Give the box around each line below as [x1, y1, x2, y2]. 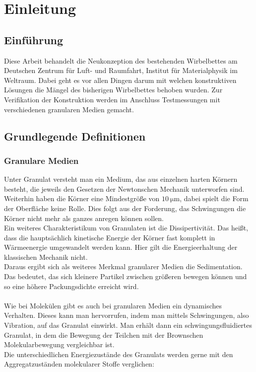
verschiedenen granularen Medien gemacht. [4, 104, 134, 114]
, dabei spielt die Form [180, 193, 249, 204]
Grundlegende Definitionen [4, 128, 146, 144]
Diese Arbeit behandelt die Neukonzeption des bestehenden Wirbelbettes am [4, 55, 238, 66]
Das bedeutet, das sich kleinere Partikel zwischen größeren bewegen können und [4, 271, 247, 282]
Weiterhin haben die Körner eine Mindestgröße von [4, 193, 160, 204]
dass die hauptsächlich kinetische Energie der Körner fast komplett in [4, 232, 215, 242]
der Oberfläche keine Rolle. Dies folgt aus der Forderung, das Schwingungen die [4, 203, 246, 213]
